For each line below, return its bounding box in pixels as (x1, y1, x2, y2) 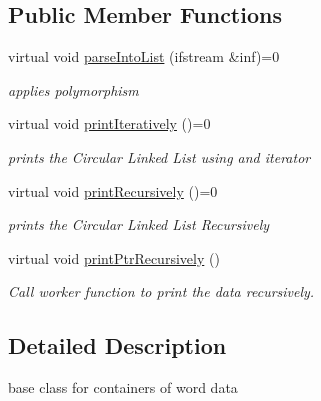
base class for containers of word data (8, 377, 238, 398)
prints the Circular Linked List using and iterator (8, 146, 311, 167)
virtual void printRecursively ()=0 (8, 180, 218, 201)
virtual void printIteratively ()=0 (8, 113, 211, 134)
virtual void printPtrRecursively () (8, 247, 220, 268)
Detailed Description (8, 330, 227, 361)
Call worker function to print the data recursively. (8, 281, 315, 302)
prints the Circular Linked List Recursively (8, 214, 270, 235)
